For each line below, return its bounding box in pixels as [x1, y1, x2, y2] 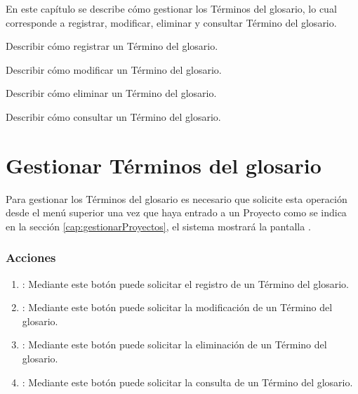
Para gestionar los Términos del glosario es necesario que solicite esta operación [6, 191, 347, 206]
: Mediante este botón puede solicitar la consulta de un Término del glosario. [22, 374, 353, 389]
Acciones [6, 249, 56, 266]
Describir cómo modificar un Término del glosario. [6, 62, 222, 77]
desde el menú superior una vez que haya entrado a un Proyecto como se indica [6, 205, 347, 220]
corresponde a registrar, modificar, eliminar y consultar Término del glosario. [6, 15, 337, 29]
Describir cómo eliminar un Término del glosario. [6, 86, 217, 100]
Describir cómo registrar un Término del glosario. [6, 39, 218, 53]
